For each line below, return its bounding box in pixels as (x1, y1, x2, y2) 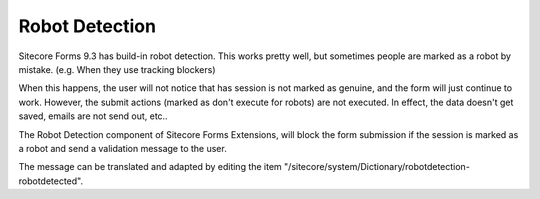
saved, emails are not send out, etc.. (18, 110, 169, 122)
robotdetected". (18, 175, 84, 187)
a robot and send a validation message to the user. (18, 142, 227, 154)
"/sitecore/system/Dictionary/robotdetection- (283, 161, 470, 173)
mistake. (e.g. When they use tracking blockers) (18, 63, 216, 75)
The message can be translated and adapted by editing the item (18, 161, 282, 173)
